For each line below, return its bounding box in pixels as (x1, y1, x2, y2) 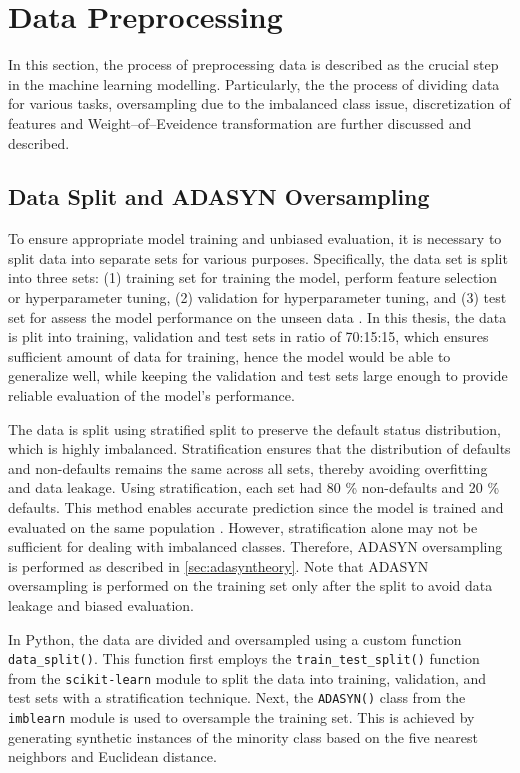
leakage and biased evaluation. (8, 594, 194, 615)
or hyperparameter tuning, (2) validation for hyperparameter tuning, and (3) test (8, 287, 507, 308)
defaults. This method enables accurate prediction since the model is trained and (8, 497, 504, 518)
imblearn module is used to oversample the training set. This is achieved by (8, 707, 475, 728)
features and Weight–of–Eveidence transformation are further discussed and (8, 112, 472, 133)
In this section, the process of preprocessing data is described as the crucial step (8, 54, 499, 75)
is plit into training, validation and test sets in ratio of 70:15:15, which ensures (8, 326, 489, 347)
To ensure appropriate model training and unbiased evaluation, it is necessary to (8, 228, 502, 249)
